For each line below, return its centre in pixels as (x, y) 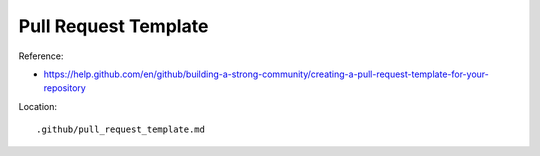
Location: (37, 106)
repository (65, 88)
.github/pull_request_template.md (120, 129)
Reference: (41, 56)
